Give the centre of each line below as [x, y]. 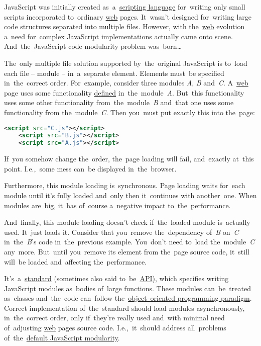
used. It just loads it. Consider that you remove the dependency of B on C [121, 232]
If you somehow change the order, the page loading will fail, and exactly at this [129, 159]
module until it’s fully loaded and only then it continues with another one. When [130, 195]
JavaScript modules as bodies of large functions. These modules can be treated [127, 288]
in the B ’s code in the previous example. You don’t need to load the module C [129, 242]
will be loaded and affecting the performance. [75, 261]
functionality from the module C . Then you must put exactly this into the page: [129, 112]
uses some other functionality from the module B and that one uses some [119, 102]
